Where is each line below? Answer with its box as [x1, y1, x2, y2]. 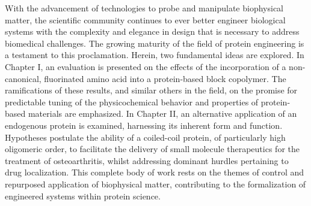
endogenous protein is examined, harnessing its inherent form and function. [5, 119, 283, 131]
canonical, [5, 72, 42, 84]
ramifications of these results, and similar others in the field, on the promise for [5, 84, 298, 96]
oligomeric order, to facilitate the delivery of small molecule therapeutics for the [5, 143, 300, 155]
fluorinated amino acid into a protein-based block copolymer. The [44, 72, 286, 84]
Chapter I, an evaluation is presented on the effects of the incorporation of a [5, 60, 286, 72]
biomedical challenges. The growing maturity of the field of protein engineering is [5, 37, 304, 49]
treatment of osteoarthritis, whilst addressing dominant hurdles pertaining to [5, 154, 289, 166]
